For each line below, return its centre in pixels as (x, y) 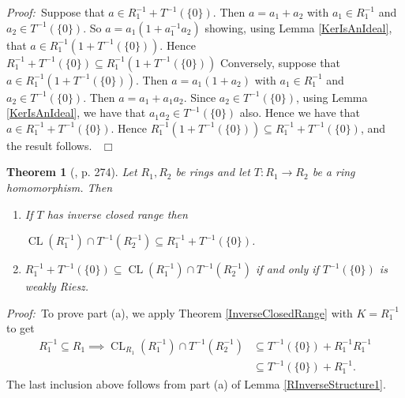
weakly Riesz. (57, 286)
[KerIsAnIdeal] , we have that (76, 113)
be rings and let (213, 172)
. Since (200, 97)
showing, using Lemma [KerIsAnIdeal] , (298, 27)
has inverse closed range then (117, 214)
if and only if (287, 269)
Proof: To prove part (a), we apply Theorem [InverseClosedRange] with (180, 312)
